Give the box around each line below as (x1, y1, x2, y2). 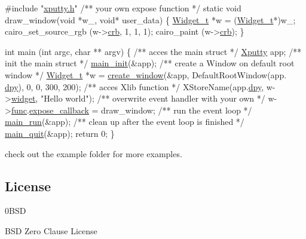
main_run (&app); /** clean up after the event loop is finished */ (5, 115, 244, 128)
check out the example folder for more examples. (5, 147, 182, 160)
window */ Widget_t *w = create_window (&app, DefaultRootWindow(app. (5, 68, 287, 81)
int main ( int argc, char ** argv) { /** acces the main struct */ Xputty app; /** (5, 45, 302, 57)
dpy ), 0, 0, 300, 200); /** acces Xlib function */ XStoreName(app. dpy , (5, 80, 264, 93)
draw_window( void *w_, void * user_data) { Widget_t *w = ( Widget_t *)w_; (5, 13, 296, 26)
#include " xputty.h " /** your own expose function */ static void (5, 2, 241, 14)
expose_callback (29, 103, 89, 116)
